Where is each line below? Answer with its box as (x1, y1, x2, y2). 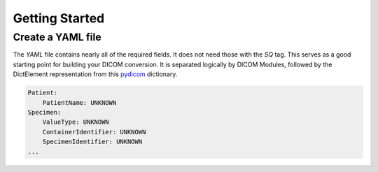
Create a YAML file (13, 31, 101, 43)
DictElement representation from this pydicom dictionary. (13, 70, 178, 78)
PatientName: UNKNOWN (42, 99, 117, 106)
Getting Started (13, 10, 105, 26)
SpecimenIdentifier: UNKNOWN (42, 138, 143, 146)
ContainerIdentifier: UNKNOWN (42, 128, 146, 136)
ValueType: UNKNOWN (42, 118, 110, 126)
